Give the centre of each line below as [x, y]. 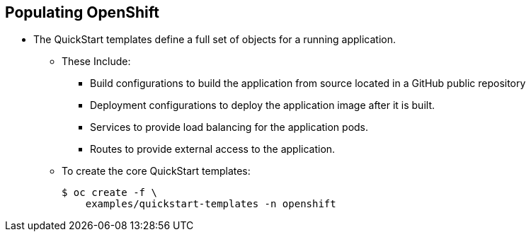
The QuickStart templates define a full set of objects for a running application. [215, 40]
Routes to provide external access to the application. [213, 149]
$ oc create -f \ [109, 193]
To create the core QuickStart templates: [156, 171]
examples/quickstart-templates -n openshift [211, 204]
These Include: [96, 62]
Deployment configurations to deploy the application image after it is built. [262, 105]
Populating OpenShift [82, 12]
